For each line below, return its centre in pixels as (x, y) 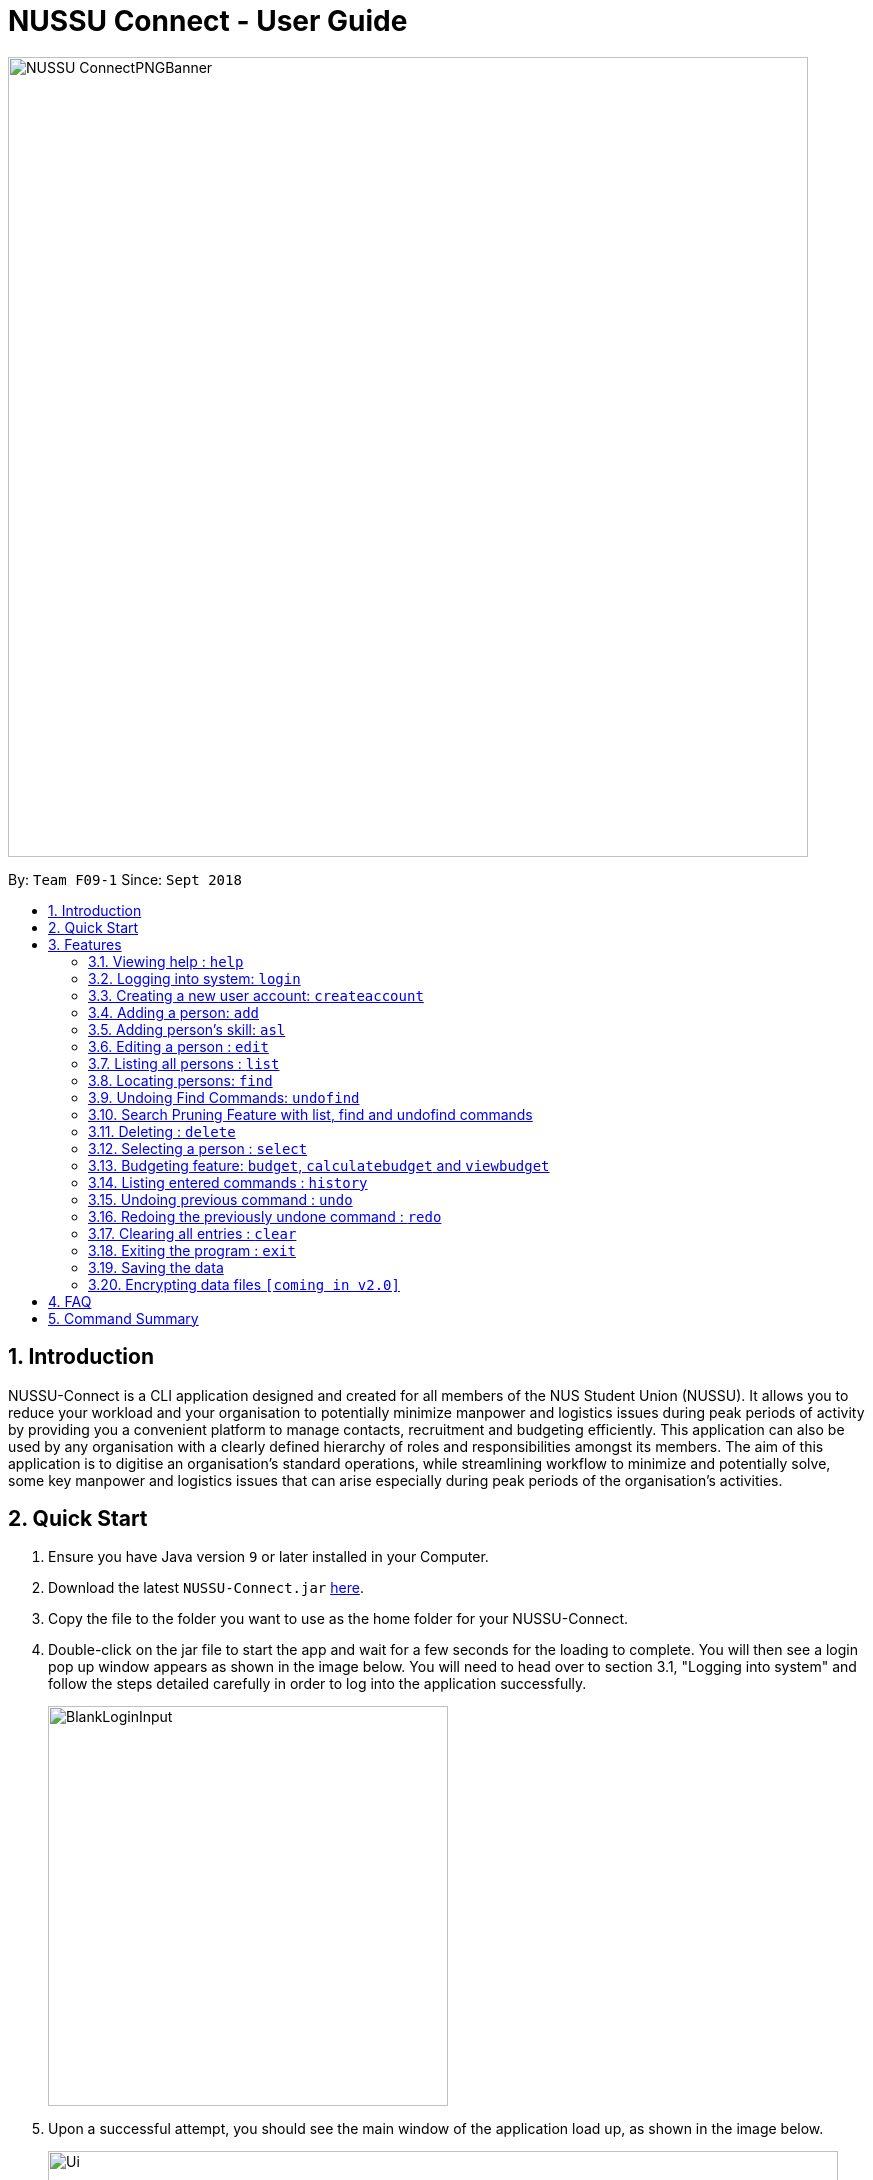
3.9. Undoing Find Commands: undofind (224, 1097)
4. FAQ (70, 1301)
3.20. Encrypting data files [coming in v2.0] (244, 1284)
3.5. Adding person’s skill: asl (187, 1029)
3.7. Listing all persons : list (184, 1063)
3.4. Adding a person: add (174, 1012)
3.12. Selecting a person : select (198, 1148)
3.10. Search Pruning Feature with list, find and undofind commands (310, 1114)
